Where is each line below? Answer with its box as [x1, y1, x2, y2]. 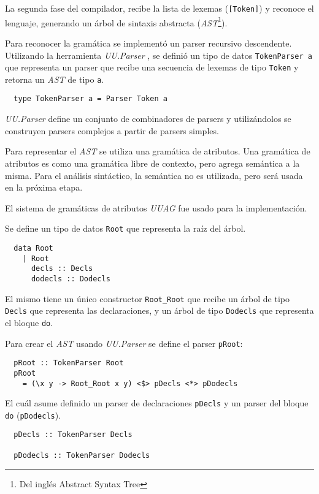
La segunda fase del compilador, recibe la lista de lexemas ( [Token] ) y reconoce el [5, 2, 314, 14]
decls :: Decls [31, 264, 93, 273]
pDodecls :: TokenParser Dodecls [13, 450, 150, 460]
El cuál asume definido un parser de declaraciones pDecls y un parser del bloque [5, 397, 309, 409]
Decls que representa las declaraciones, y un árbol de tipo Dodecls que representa [5, 304, 314, 317]
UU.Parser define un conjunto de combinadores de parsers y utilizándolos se [5, 112, 291, 125]
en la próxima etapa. [5, 181, 83, 194]
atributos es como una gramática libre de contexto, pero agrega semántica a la [5, 156, 300, 169]
